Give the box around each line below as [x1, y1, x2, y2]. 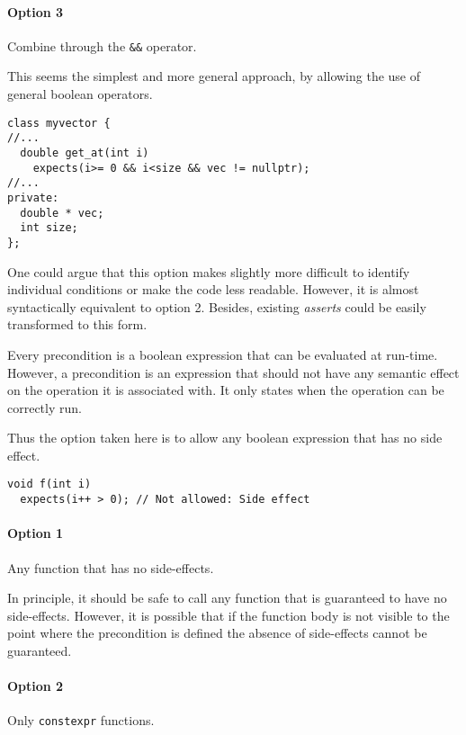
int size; [20, 221, 78, 235]
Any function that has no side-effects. [7, 558, 214, 577]
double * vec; [20, 206, 104, 220]
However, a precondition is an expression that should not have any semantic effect [7, 363, 460, 381]
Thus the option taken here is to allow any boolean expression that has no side [7, 428, 443, 447]
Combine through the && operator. [7, 36, 197, 55]
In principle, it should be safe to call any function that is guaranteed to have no [7, 588, 447, 607]
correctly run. [7, 398, 82, 417]
